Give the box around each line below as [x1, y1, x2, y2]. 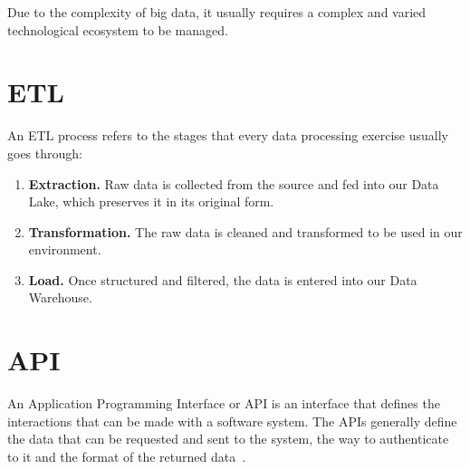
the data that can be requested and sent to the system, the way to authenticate [7, 429, 449, 448]
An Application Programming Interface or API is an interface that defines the [7, 394, 440, 413]
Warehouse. [28, 288, 92, 307]
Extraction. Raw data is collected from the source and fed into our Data [28, 174, 439, 193]
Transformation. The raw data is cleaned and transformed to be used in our [28, 222, 463, 241]
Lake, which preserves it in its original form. [28, 192, 274, 211]
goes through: [7, 143, 82, 162]
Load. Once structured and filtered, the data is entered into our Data [28, 270, 417, 289]
